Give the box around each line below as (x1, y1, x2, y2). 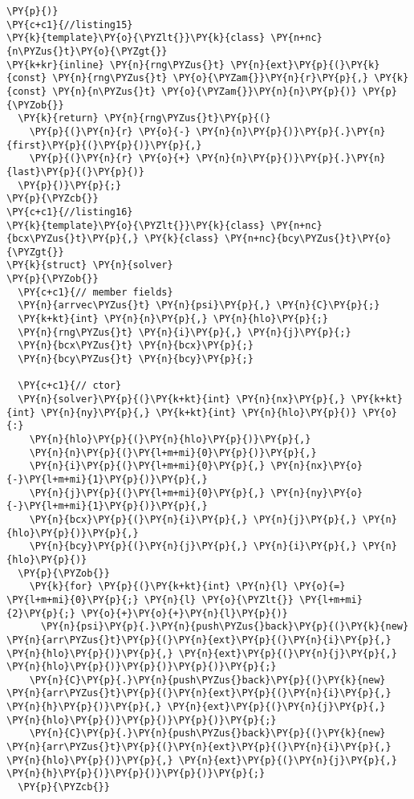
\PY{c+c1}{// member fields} (18, 286, 173, 298)
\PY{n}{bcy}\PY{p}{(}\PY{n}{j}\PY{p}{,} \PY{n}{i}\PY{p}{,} (29, 540, 357, 552)
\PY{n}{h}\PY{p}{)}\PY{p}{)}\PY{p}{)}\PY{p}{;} (6, 768, 266, 780)
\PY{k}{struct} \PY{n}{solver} (6, 259, 173, 271)
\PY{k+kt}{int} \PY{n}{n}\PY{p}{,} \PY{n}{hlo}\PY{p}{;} (18, 313, 328, 325)
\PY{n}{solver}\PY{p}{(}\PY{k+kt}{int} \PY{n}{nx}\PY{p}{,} (18, 393, 346, 406)
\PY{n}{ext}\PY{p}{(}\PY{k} (230, 59, 380, 71)
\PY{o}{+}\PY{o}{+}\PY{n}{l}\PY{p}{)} (81, 607, 288, 619)
